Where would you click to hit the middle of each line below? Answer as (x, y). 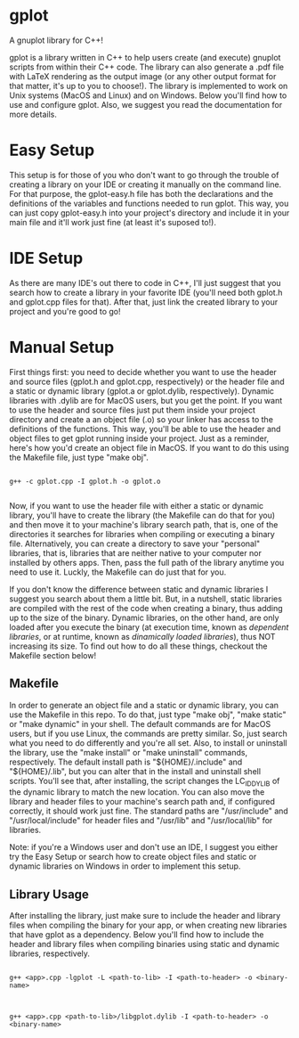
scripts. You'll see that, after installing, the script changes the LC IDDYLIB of (145, 782)
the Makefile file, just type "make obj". (79, 457)
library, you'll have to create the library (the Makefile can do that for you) (142, 515)
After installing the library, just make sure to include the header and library (145, 916)
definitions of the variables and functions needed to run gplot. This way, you (149, 203)
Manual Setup (62, 347)
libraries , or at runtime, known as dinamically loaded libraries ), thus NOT (142, 636)
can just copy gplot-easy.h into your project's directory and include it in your (149, 213)
